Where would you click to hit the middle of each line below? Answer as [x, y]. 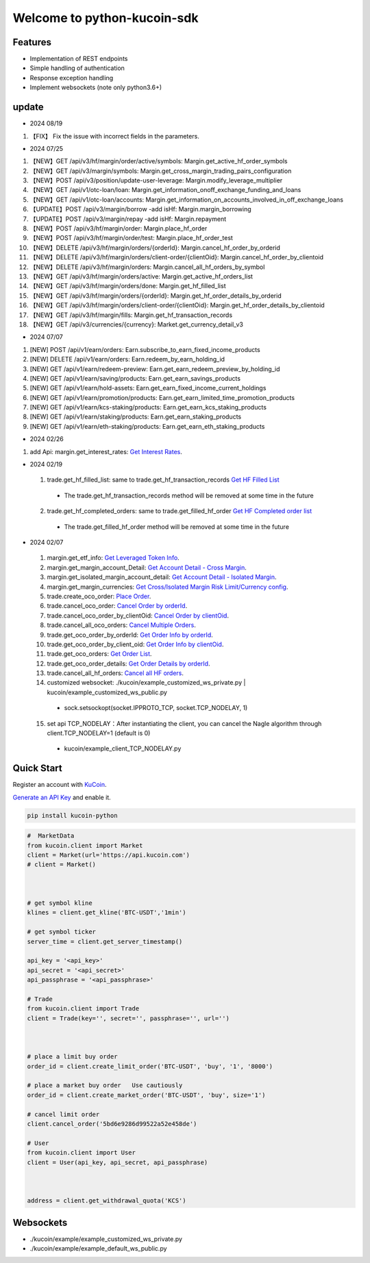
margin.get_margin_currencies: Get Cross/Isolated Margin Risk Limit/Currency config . [168, 587]
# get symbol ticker [61, 932]
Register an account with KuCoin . [60, 785]
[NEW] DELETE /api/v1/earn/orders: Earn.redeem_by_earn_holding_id [127, 359]
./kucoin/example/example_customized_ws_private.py [106, 1239]
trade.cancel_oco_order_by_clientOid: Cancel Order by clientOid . [138, 615]
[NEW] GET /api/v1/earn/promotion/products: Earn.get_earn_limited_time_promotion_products [162, 397]
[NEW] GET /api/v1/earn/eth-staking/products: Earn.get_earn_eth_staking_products [147, 426]
